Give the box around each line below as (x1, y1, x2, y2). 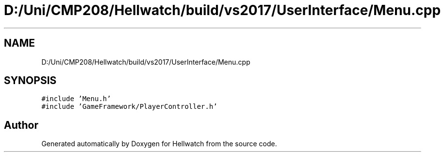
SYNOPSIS (4, 74, 57, 87)
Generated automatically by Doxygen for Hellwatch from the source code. (41, 139, 277, 148)
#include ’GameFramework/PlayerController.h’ (41, 103, 217, 111)
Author (4, 119, 38, 131)
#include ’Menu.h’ (41, 95, 111, 103)
